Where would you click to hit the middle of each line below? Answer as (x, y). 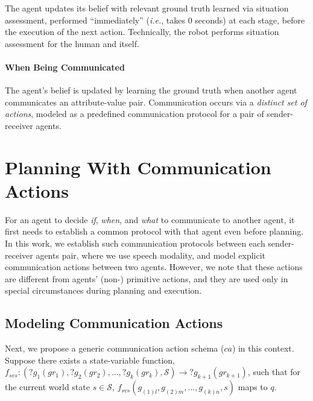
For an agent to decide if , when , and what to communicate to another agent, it (150, 219)
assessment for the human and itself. (72, 43)
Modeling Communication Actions (114, 323)
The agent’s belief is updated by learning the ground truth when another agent (151, 90)
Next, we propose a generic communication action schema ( (115, 348)
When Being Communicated (65, 67)
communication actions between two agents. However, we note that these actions (154, 267)
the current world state (47, 387)
